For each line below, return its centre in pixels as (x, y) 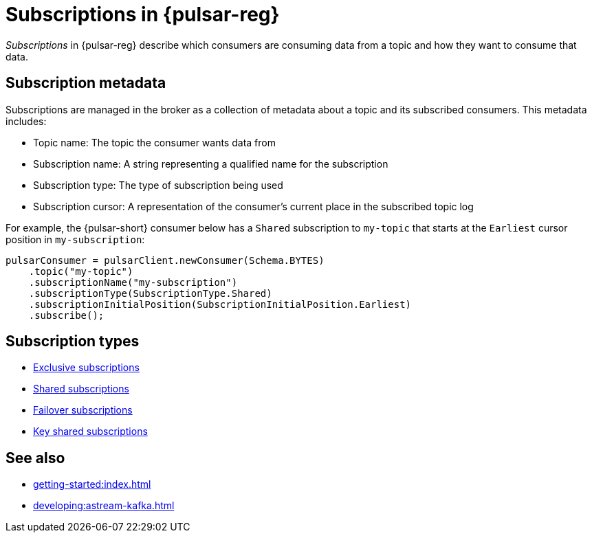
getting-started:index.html (92, 484)
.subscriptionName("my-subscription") (133, 282)
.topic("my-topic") (81, 271)
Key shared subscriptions (90, 431)
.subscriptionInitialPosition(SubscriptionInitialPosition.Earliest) (220, 304)
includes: (26, 121)
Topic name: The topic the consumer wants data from (154, 142)
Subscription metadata (86, 83)
